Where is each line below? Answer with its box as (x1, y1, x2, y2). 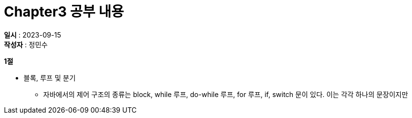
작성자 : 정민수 (4, 40, 48, 49)
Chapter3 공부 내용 (4, 3, 124, 20)
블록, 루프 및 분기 (24, 73, 76, 82)
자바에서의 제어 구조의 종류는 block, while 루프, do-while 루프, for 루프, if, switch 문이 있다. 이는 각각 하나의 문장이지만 (43, 90, 408, 98)
